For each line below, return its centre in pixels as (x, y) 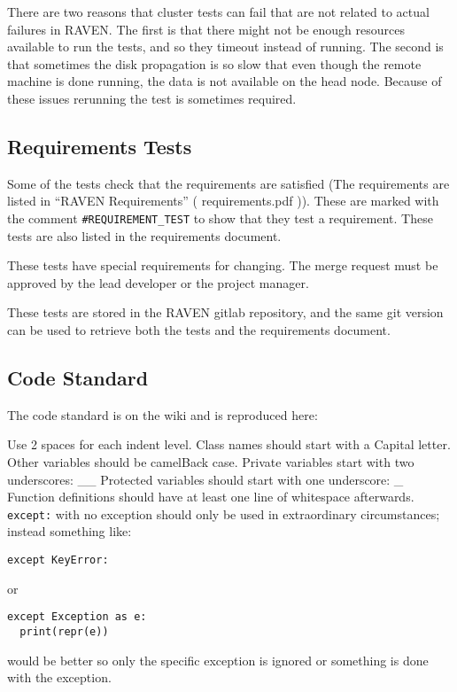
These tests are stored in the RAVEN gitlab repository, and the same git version (225, 312)
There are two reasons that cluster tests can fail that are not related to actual (218, 12)
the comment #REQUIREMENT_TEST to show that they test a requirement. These (220, 218)
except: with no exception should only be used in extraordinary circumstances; (224, 513)
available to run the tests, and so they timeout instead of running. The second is (225, 47)
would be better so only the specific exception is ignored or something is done (218, 660)
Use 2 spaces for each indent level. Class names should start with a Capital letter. (229, 444)
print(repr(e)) (64, 631)
